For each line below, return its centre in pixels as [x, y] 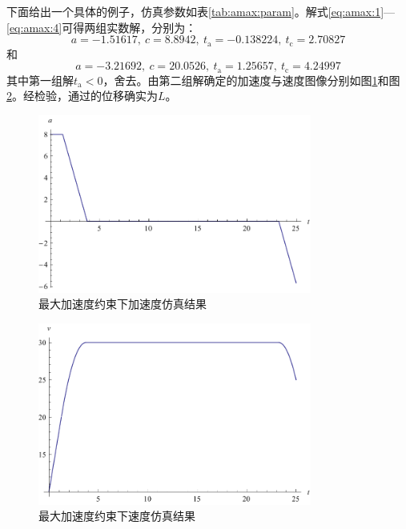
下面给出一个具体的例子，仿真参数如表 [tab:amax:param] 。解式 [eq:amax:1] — [201, 11]
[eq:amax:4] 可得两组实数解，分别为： [102, 27]
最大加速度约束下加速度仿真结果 [123, 304]
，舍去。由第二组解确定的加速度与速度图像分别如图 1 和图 [251, 80]
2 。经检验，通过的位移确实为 [82, 96]
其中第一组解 [40, 80]
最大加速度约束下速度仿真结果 [117, 516]
